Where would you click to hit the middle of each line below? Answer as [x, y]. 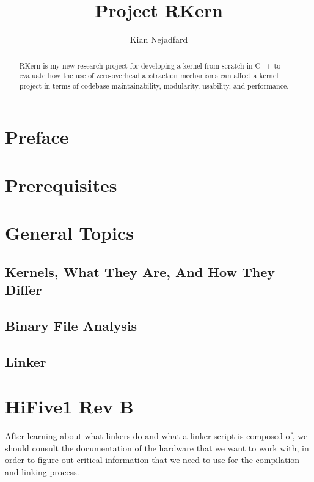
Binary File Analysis [71, 325]
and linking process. [42, 472]
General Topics [69, 233]
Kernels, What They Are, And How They [140, 271]
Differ [24, 290]
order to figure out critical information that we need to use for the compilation [152, 460]
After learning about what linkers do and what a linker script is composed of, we [156, 436]
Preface [37, 137]
